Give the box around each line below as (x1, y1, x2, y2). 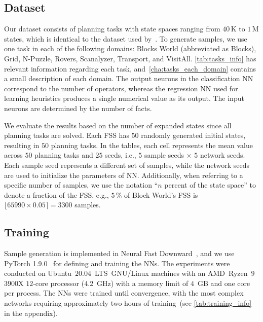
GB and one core (197, 277, 250, 288)
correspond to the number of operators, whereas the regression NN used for (4, 83, 238, 93)
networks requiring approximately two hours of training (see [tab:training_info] (4, 298, 252, 308)
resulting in (4, 139, 40, 150)
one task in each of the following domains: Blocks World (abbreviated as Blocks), (4, 43, 256, 54)
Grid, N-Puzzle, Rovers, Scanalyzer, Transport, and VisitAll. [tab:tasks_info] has (4, 53, 256, 63)
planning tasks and (34, 150, 93, 160)
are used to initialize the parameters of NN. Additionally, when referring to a (4, 169, 243, 180)
